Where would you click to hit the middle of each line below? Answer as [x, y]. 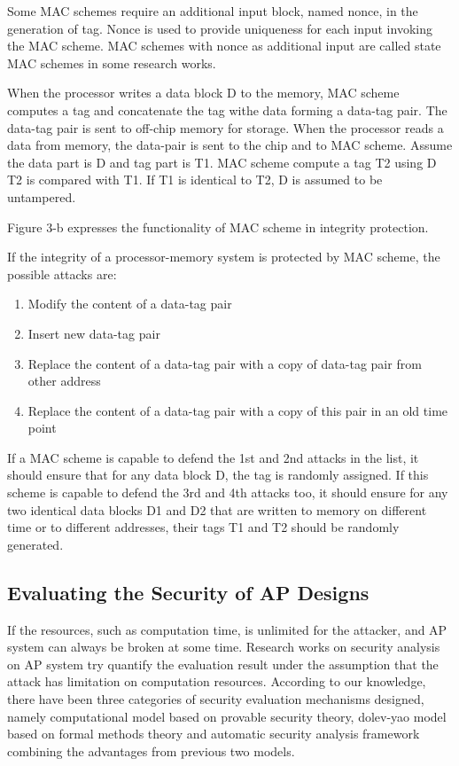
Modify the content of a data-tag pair [130, 304]
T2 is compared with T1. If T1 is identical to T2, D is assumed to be [195, 180]
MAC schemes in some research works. [112, 63]
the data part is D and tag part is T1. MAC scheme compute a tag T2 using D [222, 162]
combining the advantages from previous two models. [151, 750]
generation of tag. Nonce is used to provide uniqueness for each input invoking [220, 28]
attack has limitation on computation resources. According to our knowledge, [217, 681]
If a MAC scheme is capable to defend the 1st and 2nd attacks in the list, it [213, 457]
